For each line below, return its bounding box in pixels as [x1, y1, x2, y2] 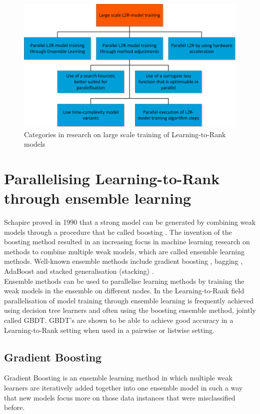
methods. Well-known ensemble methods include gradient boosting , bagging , [4, 256, 243, 266]
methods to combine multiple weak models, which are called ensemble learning [4, 246, 244, 256]
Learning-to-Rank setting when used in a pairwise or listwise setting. [4, 324, 214, 335]
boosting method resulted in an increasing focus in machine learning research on [4, 236, 250, 247]
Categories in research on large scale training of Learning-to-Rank [24, 129, 226, 139]
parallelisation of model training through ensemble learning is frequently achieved [4, 295, 254, 305]
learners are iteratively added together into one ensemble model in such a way [4, 382, 243, 392]
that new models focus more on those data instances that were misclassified [4, 392, 235, 402]
